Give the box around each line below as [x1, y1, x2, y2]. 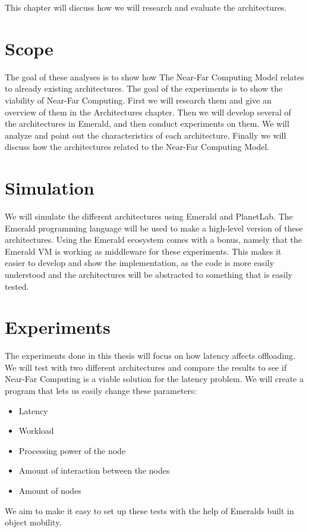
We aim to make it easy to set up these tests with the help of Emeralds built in [5, 504, 294, 517]
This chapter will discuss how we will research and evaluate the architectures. [5, 1, 287, 13]
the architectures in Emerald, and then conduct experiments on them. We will [5, 117, 289, 130]
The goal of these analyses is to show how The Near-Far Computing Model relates [5, 70, 304, 83]
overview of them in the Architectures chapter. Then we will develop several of [5, 105, 291, 118]
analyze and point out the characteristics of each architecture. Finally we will [5, 129, 286, 141]
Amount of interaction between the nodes [18, 464, 170, 477]
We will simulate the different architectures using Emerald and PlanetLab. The [5, 210, 293, 222]
